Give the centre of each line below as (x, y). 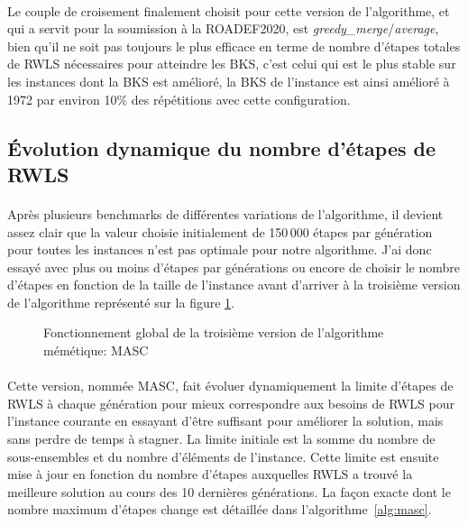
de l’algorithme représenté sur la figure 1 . (121, 302)
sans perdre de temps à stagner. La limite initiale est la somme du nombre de (221, 439)
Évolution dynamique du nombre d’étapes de (222, 147)
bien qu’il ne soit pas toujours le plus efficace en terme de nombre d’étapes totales (234, 46)
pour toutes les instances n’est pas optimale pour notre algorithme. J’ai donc (220, 249)
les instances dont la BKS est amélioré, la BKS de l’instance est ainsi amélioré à (229, 81)
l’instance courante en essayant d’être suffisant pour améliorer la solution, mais (225, 421)
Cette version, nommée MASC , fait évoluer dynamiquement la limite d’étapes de (230, 386)
